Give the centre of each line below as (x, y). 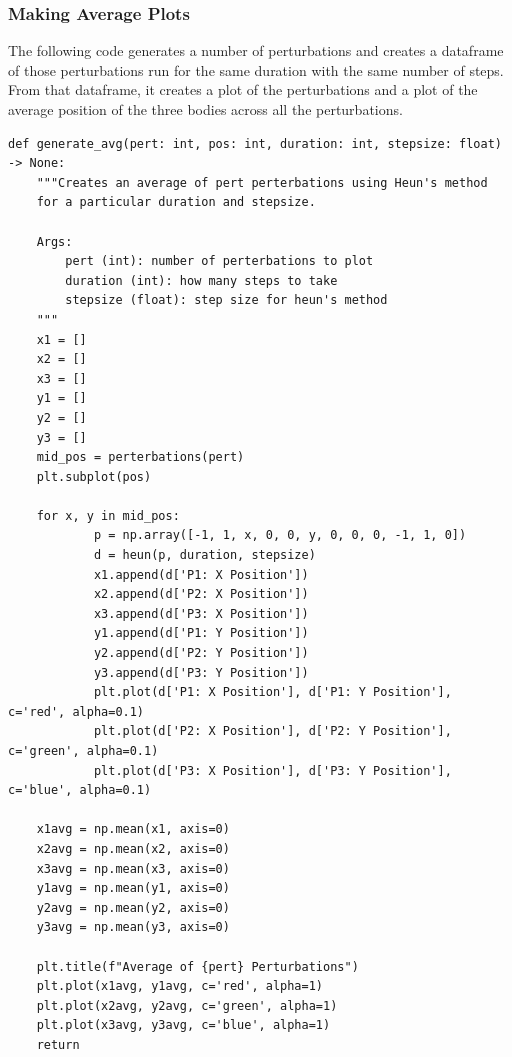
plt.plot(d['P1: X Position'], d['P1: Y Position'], (272, 692)
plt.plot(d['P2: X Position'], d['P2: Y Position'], (272, 731)
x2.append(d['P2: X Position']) (201, 594)
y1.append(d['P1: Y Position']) (201, 633)
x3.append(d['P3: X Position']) (201, 613)
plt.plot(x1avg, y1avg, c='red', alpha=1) (179, 986)
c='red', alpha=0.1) (76, 711)
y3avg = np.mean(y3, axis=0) (133, 927)
